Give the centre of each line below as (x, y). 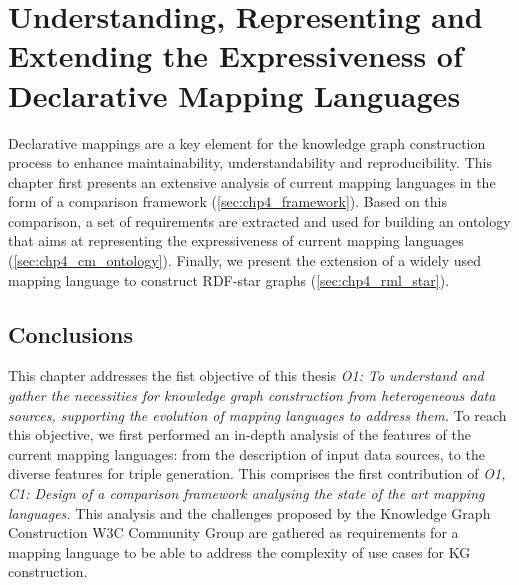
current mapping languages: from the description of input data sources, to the (246, 453)
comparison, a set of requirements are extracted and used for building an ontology (259, 220)
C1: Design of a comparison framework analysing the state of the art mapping (246, 493)
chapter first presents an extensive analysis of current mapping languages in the (252, 181)
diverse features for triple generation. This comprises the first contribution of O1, (257, 473)
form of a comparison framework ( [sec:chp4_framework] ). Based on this (228, 201)
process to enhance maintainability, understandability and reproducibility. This (250, 162)
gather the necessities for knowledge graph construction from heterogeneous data (252, 395)
